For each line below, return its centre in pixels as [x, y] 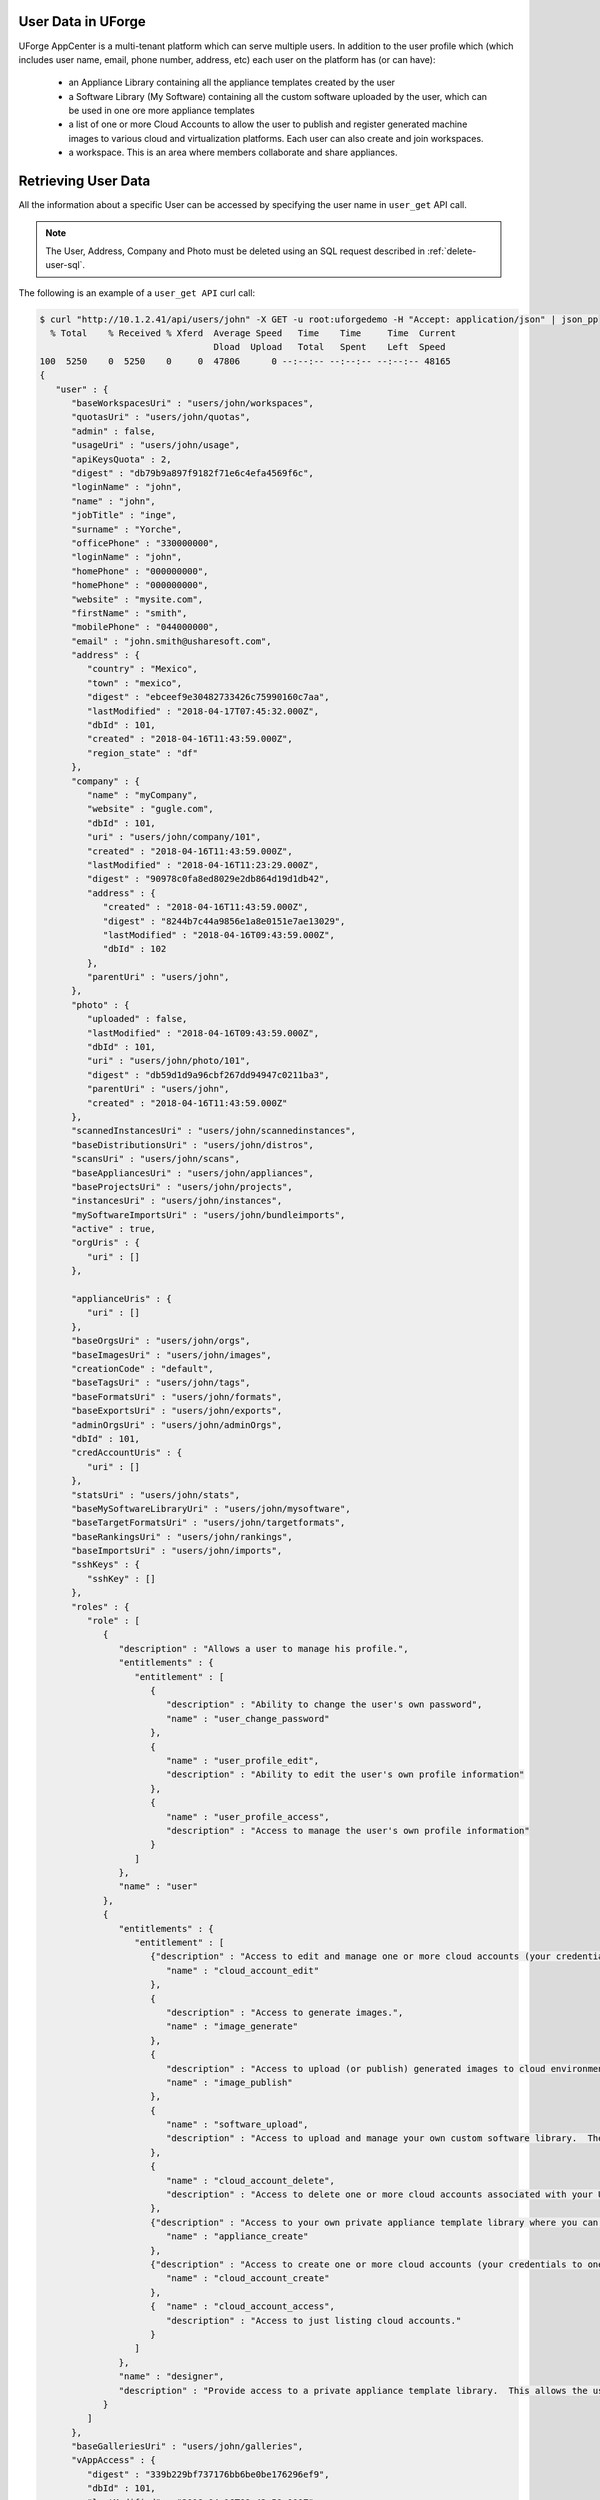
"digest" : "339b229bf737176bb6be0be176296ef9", [208, 2474]
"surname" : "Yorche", [127, 529]
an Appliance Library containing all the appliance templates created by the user [231, 82]
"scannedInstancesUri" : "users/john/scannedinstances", [214, 1131]
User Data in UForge [82, 21]
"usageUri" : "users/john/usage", [155, 445]
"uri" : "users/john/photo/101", [168, 1061]
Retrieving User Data [84, 181]
